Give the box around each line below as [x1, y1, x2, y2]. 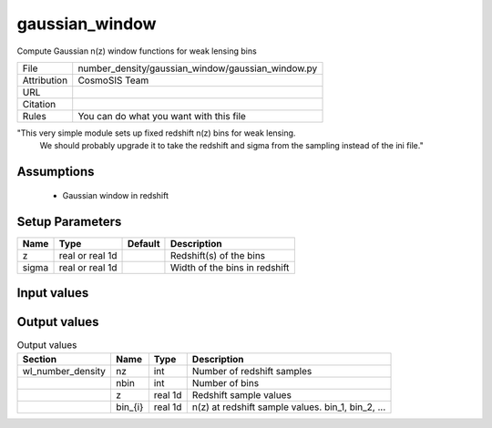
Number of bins [191, 376, 260, 389]
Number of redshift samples [191, 364, 313, 377]
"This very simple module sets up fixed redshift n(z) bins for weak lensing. [16, 127, 296, 138]
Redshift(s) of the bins [169, 249, 266, 261]
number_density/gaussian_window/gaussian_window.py [77, 62, 318, 75]
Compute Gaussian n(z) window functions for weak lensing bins [16, 46, 257, 56]
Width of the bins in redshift [169, 260, 290, 273]
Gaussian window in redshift [62, 189, 169, 200]
